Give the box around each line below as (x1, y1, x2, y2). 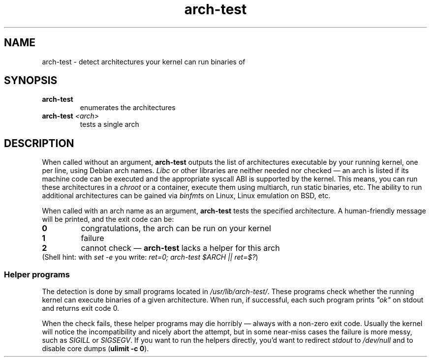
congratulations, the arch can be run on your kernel (81, 223, 271, 234)
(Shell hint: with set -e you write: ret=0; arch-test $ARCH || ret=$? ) (42, 253, 258, 262)
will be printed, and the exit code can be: (42, 215, 174, 224)
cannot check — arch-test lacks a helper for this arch (81, 243, 280, 253)
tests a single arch (80, 120, 139, 129)
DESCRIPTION (4, 137, 74, 150)
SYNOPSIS (4, 74, 58, 87)
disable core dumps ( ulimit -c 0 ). (42, 344, 149, 353)
